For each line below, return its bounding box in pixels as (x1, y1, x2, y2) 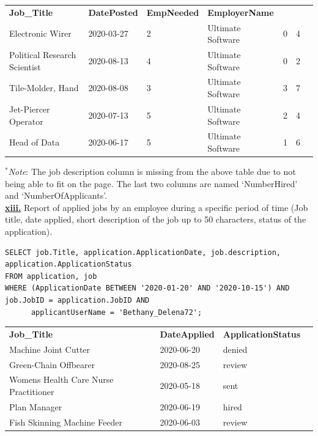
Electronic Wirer (9, 27, 72, 40)
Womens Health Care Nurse (9, 373, 114, 386)
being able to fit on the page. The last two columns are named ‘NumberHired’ (5, 177, 298, 190)
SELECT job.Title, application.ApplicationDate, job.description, (5, 248, 281, 257)
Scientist (9, 60, 41, 73)
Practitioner (9, 385, 54, 398)
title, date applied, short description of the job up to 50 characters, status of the (5, 213, 306, 226)
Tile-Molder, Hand (9, 81, 79, 94)
